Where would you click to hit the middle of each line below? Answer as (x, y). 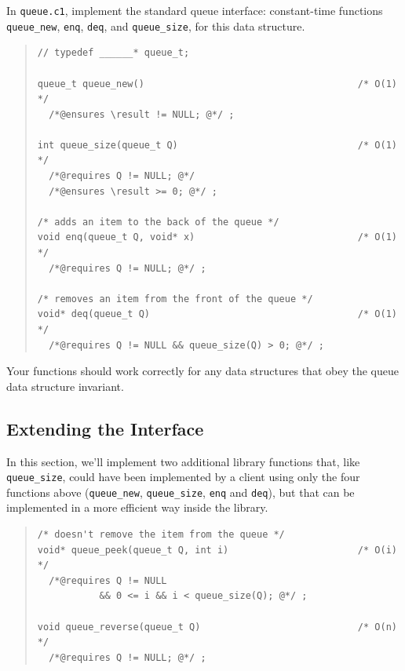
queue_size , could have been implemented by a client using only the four (183, 477)
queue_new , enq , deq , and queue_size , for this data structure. (156, 26)
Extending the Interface (105, 428)
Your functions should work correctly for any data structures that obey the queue (202, 371)
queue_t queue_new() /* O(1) (217, 84)
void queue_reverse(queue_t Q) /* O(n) (217, 627)
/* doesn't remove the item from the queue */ (161, 535)
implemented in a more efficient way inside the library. (137, 507)
